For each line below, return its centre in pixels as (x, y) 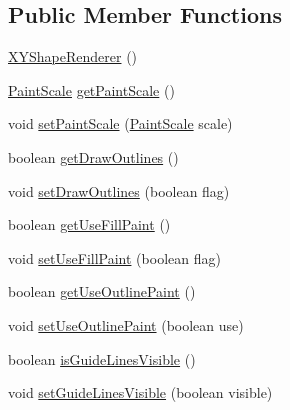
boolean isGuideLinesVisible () (102, 358)
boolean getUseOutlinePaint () (102, 291)
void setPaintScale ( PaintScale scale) (120, 123)
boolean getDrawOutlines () (93, 156)
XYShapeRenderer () (73, 56)
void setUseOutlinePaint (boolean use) (126, 324)
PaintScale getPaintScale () (91, 89)
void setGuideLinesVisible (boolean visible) (140, 392)
